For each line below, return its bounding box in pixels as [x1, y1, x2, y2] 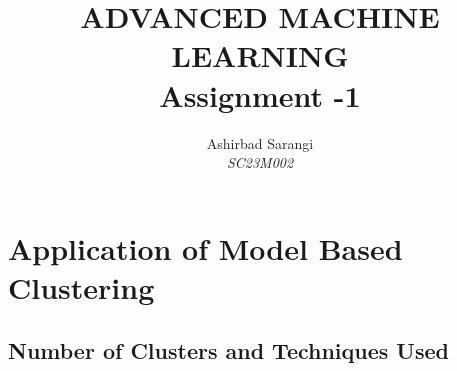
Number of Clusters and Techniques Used [8, 335, 449, 366]
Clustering [8, 266, 155, 307]
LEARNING [171, 35, 349, 76]
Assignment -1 [159, 74, 361, 115]
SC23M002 [226, 152, 294, 173]
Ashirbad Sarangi [206, 132, 314, 153]
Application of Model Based [8, 227, 403, 268]
